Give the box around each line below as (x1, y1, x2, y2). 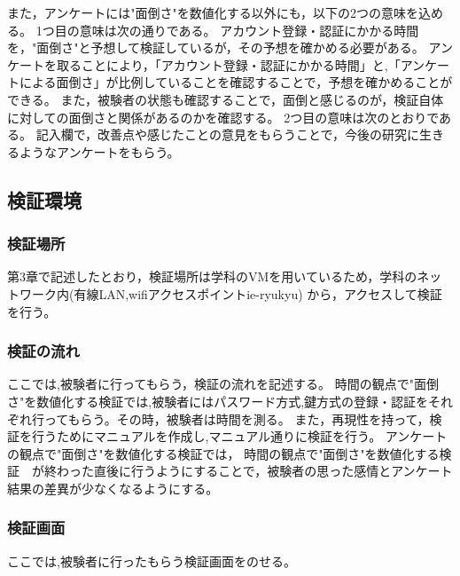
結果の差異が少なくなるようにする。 (7, 478, 219, 497)
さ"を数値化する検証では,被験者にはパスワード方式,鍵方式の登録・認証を (7, 391, 429, 410)
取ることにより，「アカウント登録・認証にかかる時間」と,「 (56, 55, 401, 74)
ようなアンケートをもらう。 (19, 142, 180, 161)
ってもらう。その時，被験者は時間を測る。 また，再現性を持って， (43, 409, 430, 428)
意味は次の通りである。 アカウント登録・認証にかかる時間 (79, 20, 419, 39)
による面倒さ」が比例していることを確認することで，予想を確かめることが (19, 73, 453, 91)
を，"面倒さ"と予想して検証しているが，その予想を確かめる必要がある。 (7, 38, 425, 57)
